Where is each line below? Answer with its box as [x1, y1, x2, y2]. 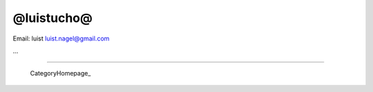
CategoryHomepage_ [30, 69, 91, 78]
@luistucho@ [12, 10, 93, 25]
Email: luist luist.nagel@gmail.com [12, 34, 110, 43]
